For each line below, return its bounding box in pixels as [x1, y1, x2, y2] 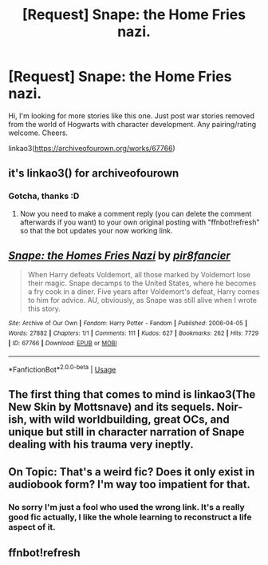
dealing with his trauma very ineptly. [8, 438, 194, 452]
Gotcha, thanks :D [8, 190, 80, 201]
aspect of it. [8, 521, 56, 532]
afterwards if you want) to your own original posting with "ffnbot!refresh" [19, 217, 260, 227]
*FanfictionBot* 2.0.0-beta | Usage [8, 364, 116, 375]
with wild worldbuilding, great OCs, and [29, 413, 230, 427]
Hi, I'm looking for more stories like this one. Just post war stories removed [8, 110, 255, 121]
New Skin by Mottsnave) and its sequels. [8, 400, 215, 414]
